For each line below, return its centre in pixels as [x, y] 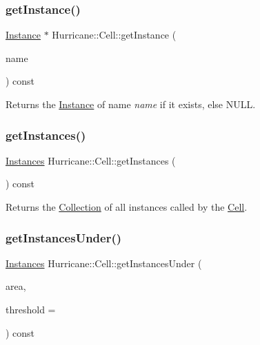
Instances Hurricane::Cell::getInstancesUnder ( [104, 263]
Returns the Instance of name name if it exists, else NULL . [131, 104]
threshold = [31, 309]
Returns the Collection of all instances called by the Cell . [127, 207]
